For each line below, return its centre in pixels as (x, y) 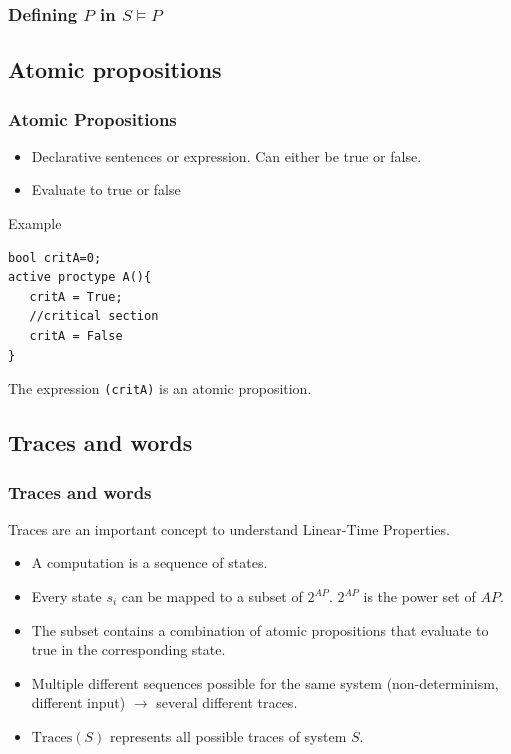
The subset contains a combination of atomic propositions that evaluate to (260, 629)
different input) (78, 702)
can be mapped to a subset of (212, 596)
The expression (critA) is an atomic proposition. (160, 388)
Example (35, 223)
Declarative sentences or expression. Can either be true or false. (226, 155)
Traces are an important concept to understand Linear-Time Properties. (229, 528)
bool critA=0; (55, 257)
